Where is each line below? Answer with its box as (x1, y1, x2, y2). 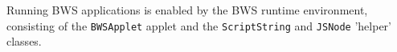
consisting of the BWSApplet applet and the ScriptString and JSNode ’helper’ (6, 17, 391, 34)
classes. (6, 33, 42, 50)
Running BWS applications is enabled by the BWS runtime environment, (6, 2, 368, 18)
